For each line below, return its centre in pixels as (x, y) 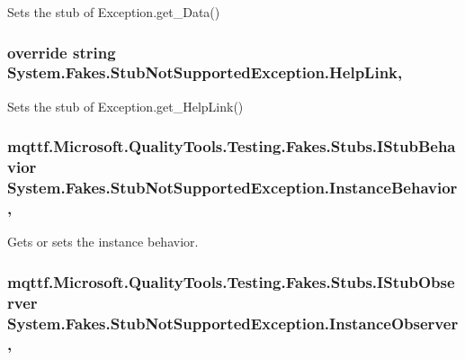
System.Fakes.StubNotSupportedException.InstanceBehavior (232, 188)
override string (62, 52)
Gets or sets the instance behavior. (103, 242)
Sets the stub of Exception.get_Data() (114, 12)
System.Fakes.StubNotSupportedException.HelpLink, (205, 72)
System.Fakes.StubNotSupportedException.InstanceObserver (233, 323)
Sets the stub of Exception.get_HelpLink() (125, 106)
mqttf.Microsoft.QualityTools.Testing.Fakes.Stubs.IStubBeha (232, 146)
